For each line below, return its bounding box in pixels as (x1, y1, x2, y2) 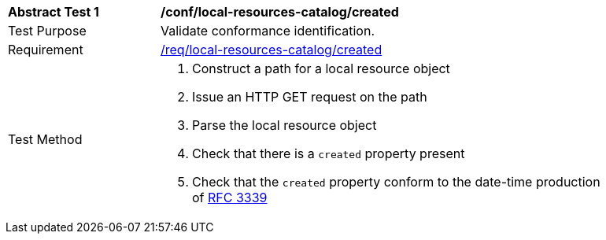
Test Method (8, 131, 83, 147)
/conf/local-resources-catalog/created (161, 4, 399, 20)
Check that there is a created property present (192, 146, 465, 161)
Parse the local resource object (192, 117, 377, 133)
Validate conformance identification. (161, 23, 375, 39)
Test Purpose (8, 23, 87, 39)
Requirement (8, 42, 83, 57)
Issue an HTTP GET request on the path (192, 89, 427, 105)
